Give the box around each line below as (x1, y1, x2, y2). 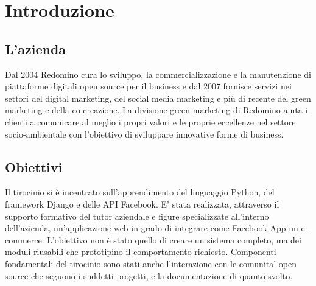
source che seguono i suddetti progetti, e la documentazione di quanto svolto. (5, 269, 293, 282)
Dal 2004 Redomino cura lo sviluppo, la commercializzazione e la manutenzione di (5, 68, 311, 80)
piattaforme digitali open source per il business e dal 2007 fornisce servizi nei (5, 80, 292, 92)
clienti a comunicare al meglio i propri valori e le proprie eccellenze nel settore (5, 115, 296, 128)
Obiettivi (5, 157, 63, 176)
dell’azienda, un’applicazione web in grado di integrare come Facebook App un (5, 221, 298, 234)
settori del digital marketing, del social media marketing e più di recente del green (5, 91, 311, 104)
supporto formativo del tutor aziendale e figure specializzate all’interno (5, 209, 269, 222)
